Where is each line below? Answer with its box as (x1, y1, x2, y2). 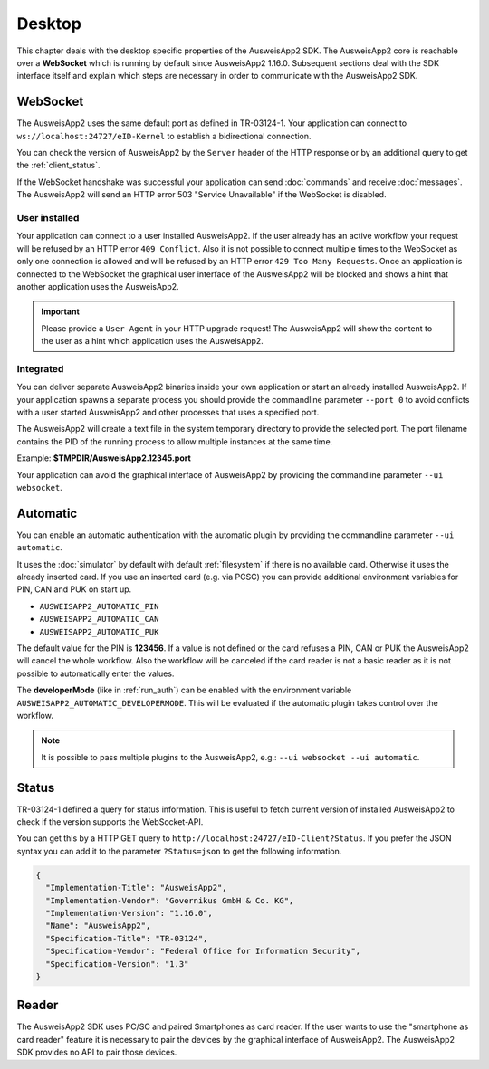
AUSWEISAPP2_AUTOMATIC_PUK (39, 626, 159, 637)
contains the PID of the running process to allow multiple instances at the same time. (16, 435, 333, 447)
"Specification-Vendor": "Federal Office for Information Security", (45, 946, 361, 957)
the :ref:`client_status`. (16, 159, 101, 171)
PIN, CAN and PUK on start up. (16, 584, 132, 595)
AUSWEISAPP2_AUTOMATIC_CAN (39, 614, 159, 625)
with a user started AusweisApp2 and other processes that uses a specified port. (16, 406, 320, 417)
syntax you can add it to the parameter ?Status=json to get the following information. (16, 845, 342, 856)
